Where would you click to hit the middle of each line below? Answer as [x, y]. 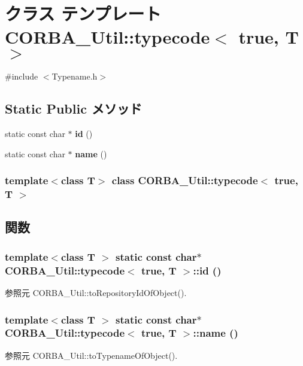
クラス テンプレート [83, 13]
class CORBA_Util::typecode [185, 180]
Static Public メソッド [73, 109]
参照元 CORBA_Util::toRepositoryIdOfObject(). [96, 292]
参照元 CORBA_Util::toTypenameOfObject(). [91, 355]
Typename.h [75, 76]
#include [22, 76]
